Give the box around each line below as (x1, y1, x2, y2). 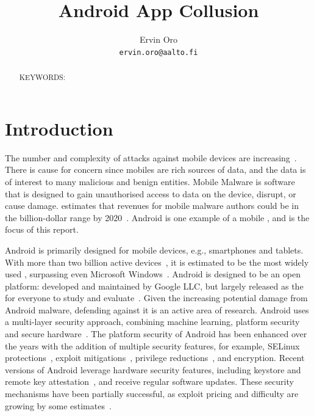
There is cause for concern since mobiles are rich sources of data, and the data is (5, 163, 306, 176)
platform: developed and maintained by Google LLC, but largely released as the (5, 279, 304, 292)
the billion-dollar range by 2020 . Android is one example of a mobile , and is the (5, 211, 310, 224)
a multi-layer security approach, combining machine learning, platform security (5, 315, 300, 328)
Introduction (5, 115, 113, 140)
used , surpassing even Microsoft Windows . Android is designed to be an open (5, 268, 301, 280)
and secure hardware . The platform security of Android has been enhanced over (5, 327, 307, 340)
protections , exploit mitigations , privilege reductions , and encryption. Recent (5, 351, 305, 364)
